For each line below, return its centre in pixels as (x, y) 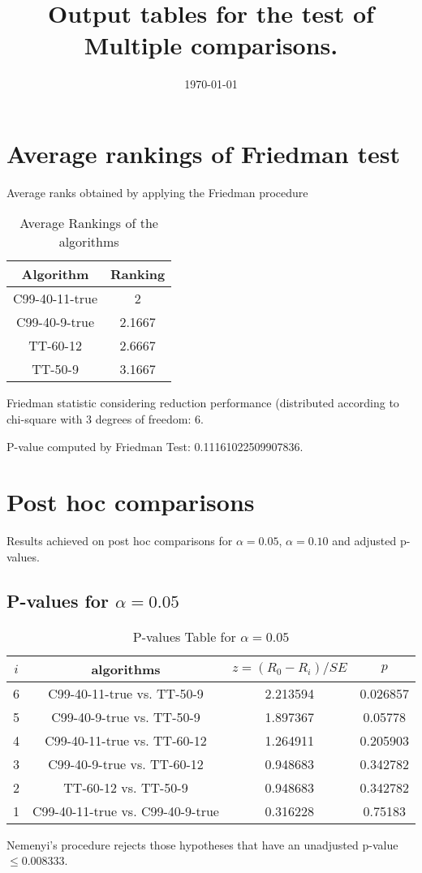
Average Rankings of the (89, 223)
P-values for (58, 600)
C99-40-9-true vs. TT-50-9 (126, 716)
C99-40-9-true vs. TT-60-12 (126, 763)
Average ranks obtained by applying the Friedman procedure (157, 192)
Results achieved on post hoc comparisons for (120, 541)
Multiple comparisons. (211, 45)
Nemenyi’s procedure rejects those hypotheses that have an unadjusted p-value (202, 844)
